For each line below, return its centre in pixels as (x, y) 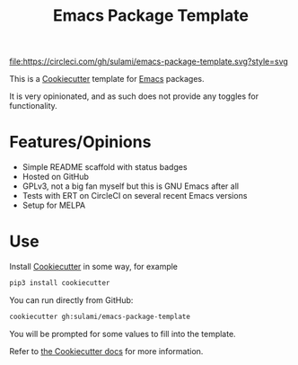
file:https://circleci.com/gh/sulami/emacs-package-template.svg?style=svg (149, 62)
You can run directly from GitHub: (71, 300)
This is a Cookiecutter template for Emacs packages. (107, 79)
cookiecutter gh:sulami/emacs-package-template (100, 316)
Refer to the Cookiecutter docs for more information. (106, 351)
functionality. (34, 106)
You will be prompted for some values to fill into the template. (123, 334)
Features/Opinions (80, 142)
